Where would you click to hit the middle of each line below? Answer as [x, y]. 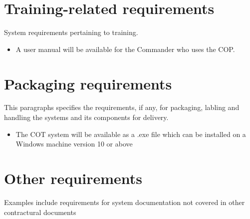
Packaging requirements [88, 83]
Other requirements [73, 178]
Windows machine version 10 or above [74, 144]
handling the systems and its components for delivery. [86, 117]
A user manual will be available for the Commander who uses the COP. [125, 49]
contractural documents [40, 212]
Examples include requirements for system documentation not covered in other [125, 202]
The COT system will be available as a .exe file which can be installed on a [131, 134]
